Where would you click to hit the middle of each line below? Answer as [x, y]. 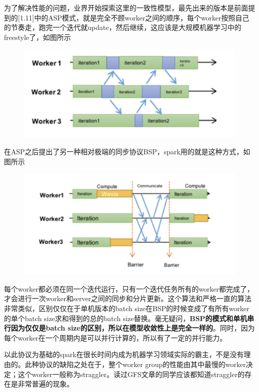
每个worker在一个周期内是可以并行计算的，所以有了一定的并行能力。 [115, 337]
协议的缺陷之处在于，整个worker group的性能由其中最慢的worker [142, 364]
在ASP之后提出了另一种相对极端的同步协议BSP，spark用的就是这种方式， [124, 152]
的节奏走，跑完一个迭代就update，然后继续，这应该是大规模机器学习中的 [123, 27]
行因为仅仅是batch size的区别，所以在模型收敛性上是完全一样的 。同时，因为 [129, 328]
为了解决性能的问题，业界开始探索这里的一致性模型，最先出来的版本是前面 [126, 7]
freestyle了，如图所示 [38, 37]
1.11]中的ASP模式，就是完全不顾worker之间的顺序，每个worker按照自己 [134, 17]
